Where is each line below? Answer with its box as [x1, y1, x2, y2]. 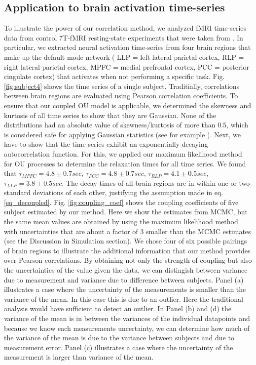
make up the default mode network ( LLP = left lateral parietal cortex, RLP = [4, 51, 244, 62]
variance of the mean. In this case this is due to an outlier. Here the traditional [4, 293, 244, 304]
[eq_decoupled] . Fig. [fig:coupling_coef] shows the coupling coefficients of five [4, 197, 239, 207]
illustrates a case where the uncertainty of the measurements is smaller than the [4, 284, 246, 294]
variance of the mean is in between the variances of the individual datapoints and [4, 313, 250, 324]
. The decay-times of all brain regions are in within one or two [62, 177, 250, 188]
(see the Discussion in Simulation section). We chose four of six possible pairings [4, 236, 247, 246]
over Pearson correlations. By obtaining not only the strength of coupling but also [4, 255, 252, 265]
